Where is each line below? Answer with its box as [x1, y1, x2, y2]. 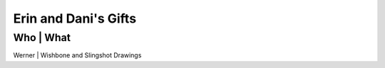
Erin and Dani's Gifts [13, 11, 137, 26]
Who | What [13, 31, 71, 44]
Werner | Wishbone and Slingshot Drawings [13, 51, 142, 59]
